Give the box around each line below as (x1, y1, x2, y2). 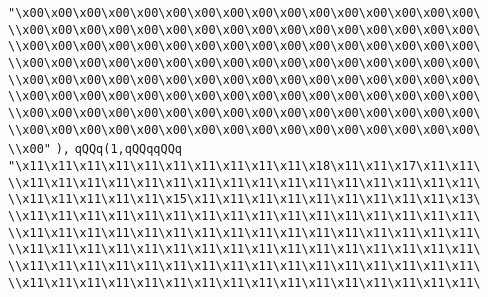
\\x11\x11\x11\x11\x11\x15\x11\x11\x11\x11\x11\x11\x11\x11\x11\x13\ (8, 192, 481, 207)
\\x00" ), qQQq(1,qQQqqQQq (8, 142, 183, 157)
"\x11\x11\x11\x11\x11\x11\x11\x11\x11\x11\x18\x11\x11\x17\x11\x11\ (8, 158, 481, 173)
